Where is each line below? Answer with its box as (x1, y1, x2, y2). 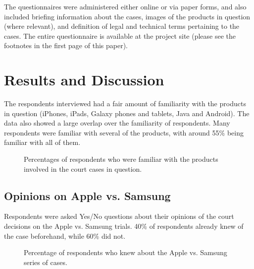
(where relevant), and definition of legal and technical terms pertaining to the (4, 21, 240, 31)
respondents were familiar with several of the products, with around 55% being (4, 127, 244, 137)
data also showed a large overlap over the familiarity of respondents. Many (4, 118, 230, 128)
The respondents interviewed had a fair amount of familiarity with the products (4, 98, 246, 109)
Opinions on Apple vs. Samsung (4, 188, 171, 203)
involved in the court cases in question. (24, 163, 142, 174)
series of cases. (24, 257, 67, 267)
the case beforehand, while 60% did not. (4, 230, 126, 241)
